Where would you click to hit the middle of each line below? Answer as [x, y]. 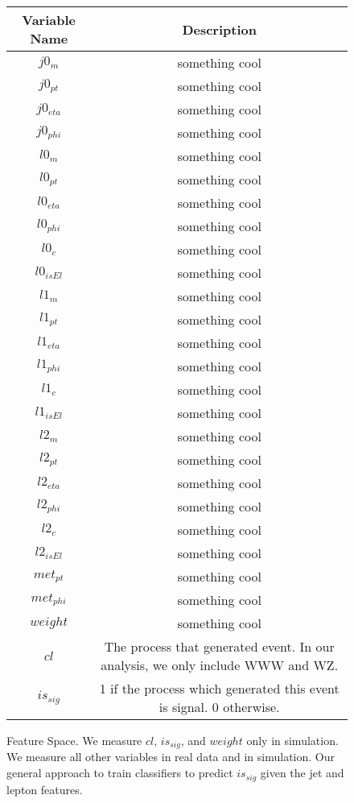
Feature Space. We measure [74, 740]
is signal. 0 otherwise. [219, 707]
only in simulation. [292, 740]
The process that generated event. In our [219, 646]
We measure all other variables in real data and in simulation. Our [171, 757]
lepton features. [45, 789]
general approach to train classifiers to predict [120, 773]
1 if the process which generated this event [219, 688]
